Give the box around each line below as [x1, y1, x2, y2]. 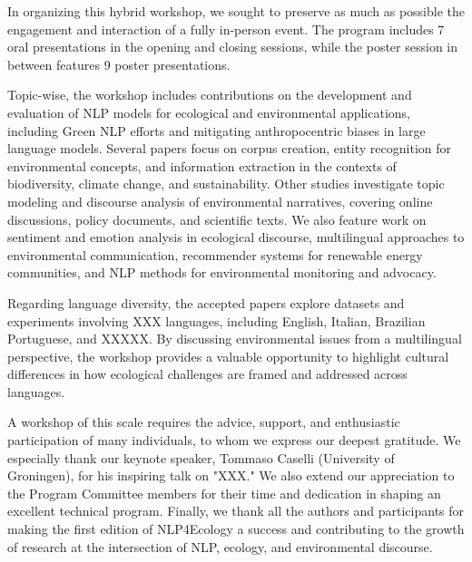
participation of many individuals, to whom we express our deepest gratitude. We [7, 431, 461, 450]
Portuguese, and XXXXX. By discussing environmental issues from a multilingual [7, 329, 462, 348]
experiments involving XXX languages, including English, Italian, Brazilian [7, 311, 426, 330]
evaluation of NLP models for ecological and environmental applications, [7, 102, 410, 121]
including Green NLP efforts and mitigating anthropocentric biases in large [7, 121, 426, 140]
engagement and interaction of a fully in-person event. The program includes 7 [7, 19, 445, 38]
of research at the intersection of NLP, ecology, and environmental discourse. [7, 537, 433, 556]
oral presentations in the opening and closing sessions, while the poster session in [7, 37, 458, 56]
